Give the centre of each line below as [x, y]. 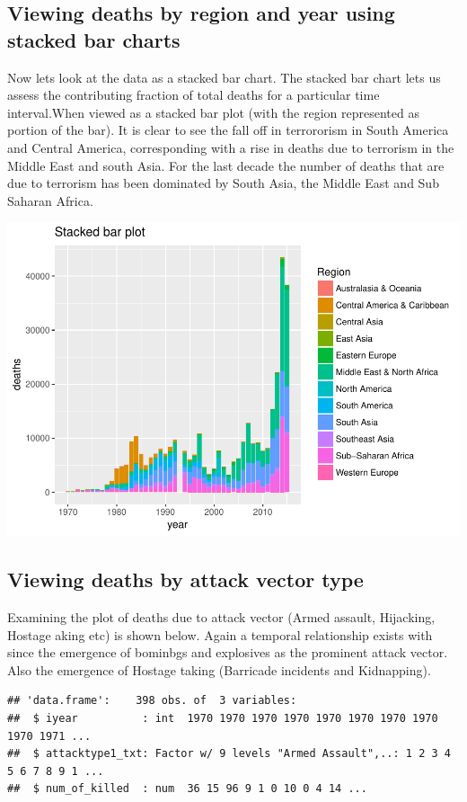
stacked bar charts [94, 39]
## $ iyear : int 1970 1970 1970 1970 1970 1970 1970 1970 [223, 719]
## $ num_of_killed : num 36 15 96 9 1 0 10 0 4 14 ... [187, 789]
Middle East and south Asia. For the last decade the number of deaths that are [226, 165]
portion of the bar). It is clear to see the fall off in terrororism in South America [228, 130]
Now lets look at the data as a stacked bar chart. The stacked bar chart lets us [224, 77]
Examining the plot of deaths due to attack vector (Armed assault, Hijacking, [221, 617]
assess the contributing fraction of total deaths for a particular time [194, 95]
